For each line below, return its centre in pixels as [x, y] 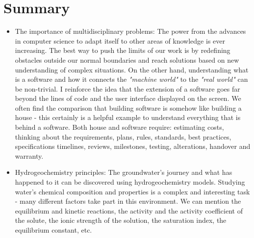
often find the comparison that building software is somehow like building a [128, 107]
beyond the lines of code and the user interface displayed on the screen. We [128, 98]
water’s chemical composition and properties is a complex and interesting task [132, 191]
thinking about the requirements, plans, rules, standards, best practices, [123, 136]
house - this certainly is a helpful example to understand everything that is [128, 117]
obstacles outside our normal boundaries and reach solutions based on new [127, 59]
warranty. [29, 155]
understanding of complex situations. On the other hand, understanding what [132, 69]
